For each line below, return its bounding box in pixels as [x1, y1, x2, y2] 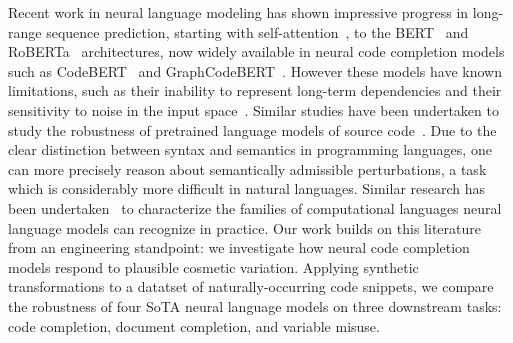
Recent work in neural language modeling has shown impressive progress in [8, 2, 469, 22]
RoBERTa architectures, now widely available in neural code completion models [8, 41, 505, 62]
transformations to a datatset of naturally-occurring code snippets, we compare [8, 276, 494, 297]
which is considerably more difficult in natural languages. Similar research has [8, 178, 486, 199]
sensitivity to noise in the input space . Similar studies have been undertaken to [8, 99, 499, 120]
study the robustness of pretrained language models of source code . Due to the [8, 119, 497, 140]
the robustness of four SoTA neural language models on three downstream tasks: [8, 295, 502, 316]
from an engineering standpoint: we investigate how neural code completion [8, 237, 470, 258]
